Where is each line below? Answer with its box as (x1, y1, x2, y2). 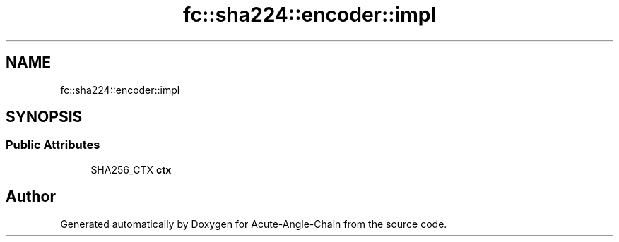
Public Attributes (6, 138, 100, 152)
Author (6, 188, 56, 206)
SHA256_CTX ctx (90, 163, 172, 176)
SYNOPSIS (6, 108, 83, 126)
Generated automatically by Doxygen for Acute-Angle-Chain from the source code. (60, 217, 447, 230)
